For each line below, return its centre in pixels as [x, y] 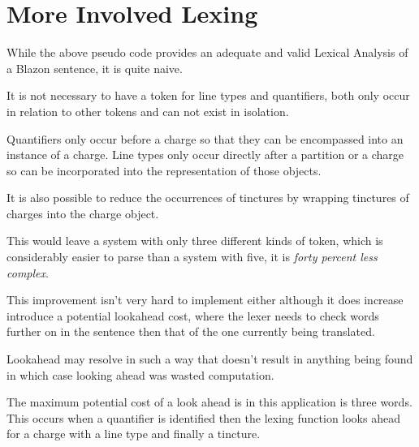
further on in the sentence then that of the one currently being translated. [191, 331]
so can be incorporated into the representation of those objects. [164, 170]
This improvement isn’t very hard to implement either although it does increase [205, 300]
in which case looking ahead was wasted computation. [140, 374]
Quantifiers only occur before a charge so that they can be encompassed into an [205, 138]
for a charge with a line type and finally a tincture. [134, 434]
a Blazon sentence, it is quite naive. [95, 68]
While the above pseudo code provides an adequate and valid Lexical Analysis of [207, 52]
